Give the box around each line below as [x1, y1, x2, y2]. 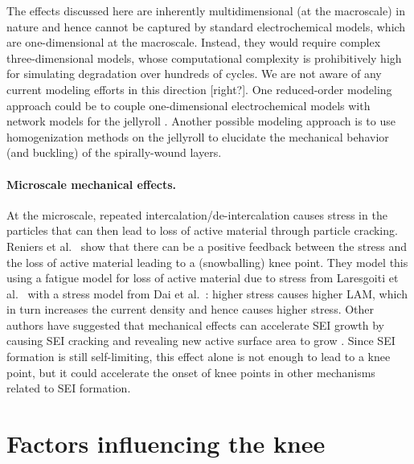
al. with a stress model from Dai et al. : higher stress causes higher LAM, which [6, 285, 408, 302]
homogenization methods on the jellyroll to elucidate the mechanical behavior [6, 128, 389, 145]
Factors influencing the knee [6, 427, 326, 460]
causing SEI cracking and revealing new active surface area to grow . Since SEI [6, 332, 396, 349]
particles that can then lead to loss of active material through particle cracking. [6, 222, 398, 239]
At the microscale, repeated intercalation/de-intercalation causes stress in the [6, 206, 387, 223]
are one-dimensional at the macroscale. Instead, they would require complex [6, 34, 381, 51]
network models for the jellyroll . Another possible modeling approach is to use [6, 113, 396, 129]
